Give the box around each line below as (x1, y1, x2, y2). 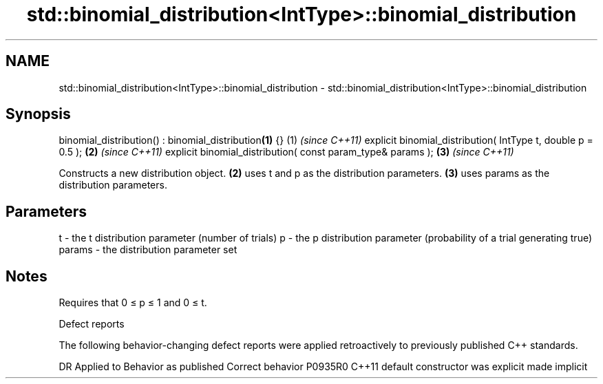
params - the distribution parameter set (59, 244, 237, 256)
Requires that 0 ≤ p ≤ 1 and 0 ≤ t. (59, 297, 207, 309)
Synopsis (6, 105, 71, 123)
